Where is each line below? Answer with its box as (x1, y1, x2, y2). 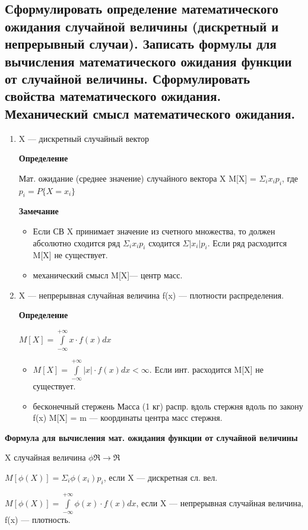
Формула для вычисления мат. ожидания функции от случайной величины (5, 431, 298, 443)
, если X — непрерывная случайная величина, (136, 496, 304, 509)
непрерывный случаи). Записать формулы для (5, 34, 277, 53)
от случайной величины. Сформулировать (5, 69, 250, 87)
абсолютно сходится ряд (33, 236, 120, 249)
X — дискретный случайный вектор (18, 132, 149, 144)
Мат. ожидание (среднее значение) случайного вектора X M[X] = (18, 172, 256, 184)
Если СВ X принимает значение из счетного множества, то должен (33, 224, 275, 237)
